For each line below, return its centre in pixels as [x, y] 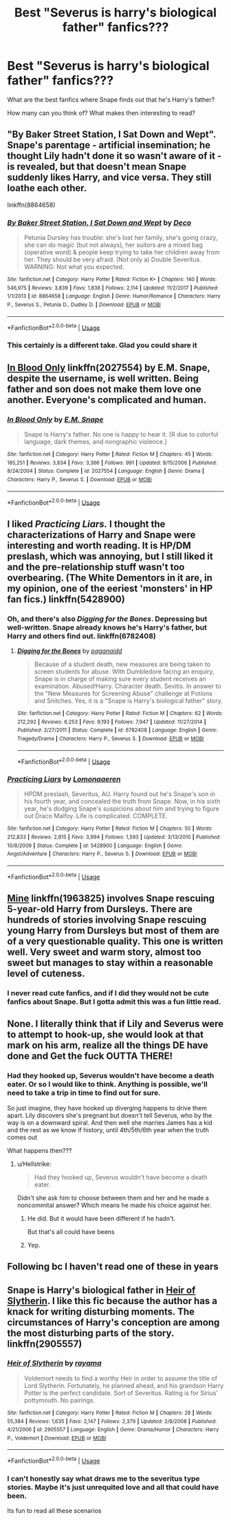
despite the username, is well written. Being [103, 378]
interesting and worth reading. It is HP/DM [99, 546]
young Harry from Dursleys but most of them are [113, 930]
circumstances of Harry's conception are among [113, 1322]
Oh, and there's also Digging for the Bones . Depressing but [107, 619]
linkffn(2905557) [45, 1344]
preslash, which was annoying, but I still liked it [110, 556]
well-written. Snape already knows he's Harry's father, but [107, 627]
